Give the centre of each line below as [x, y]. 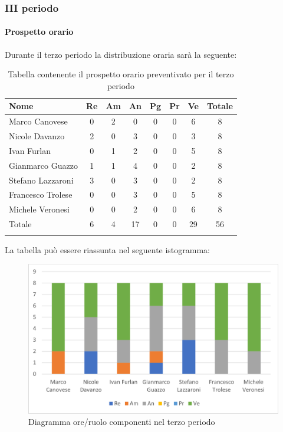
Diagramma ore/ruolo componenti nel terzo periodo [122, 422]
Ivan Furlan [30, 150]
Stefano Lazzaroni [41, 180]
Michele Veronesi [39, 209]
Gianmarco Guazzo [43, 165]
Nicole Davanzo [37, 136]
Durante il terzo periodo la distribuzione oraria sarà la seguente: [121, 54]
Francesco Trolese [41, 194]
